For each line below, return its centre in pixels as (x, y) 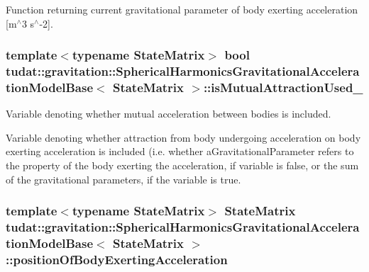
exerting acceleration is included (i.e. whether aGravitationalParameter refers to (180, 151)
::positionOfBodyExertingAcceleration (117, 259)
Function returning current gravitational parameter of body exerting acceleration (182, 9)
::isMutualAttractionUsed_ (283, 87)
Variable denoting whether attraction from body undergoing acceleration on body (183, 137)
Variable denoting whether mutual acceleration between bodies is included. (169, 114)
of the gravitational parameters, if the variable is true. (123, 179)
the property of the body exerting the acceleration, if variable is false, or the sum (182, 165)
